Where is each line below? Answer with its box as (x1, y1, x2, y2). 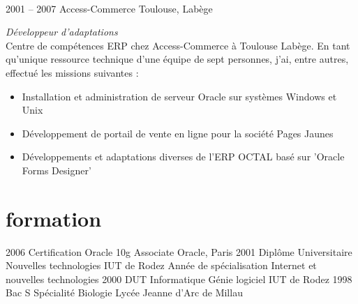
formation (6, 204, 102, 232)
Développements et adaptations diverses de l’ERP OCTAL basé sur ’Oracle (22, 149, 345, 164)
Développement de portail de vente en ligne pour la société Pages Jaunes (22, 126, 334, 140)
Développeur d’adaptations (6, 24, 118, 39)
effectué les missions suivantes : (6, 65, 139, 79)
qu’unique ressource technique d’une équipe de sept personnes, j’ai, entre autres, (6, 52, 349, 66)
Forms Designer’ (22, 162, 91, 177)
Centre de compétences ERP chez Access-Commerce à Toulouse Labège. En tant (6, 38, 350, 52)
